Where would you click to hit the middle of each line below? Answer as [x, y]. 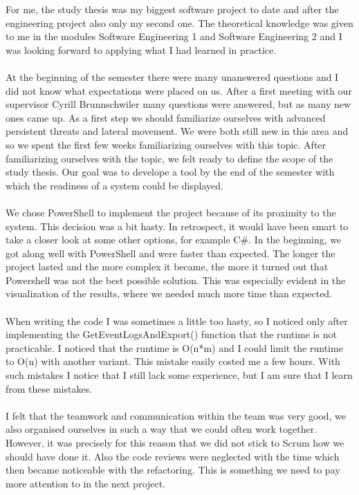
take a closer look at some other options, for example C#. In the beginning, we [174, 240]
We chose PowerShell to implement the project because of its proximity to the [171, 212]
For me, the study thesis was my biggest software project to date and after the [172, 9]
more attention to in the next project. [86, 483]
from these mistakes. [49, 388]
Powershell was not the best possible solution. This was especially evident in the [176, 280]
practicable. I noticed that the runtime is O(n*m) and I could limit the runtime [174, 347]
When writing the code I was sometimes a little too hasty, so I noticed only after [177, 320]
